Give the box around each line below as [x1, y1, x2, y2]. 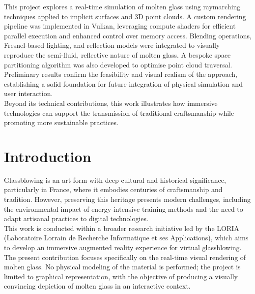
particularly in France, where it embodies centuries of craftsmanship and [4, 184, 223, 195]
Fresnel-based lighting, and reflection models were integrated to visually [4, 40, 220, 50]
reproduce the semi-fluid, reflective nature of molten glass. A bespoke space [4, 49, 231, 60]
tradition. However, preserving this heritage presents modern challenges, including [4, 194, 251, 204]
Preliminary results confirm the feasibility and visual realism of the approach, [4, 69, 237, 79]
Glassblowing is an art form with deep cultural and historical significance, [4, 174, 226, 185]
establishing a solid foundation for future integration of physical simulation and [4, 78, 243, 89]
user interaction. [4, 88, 53, 98]
